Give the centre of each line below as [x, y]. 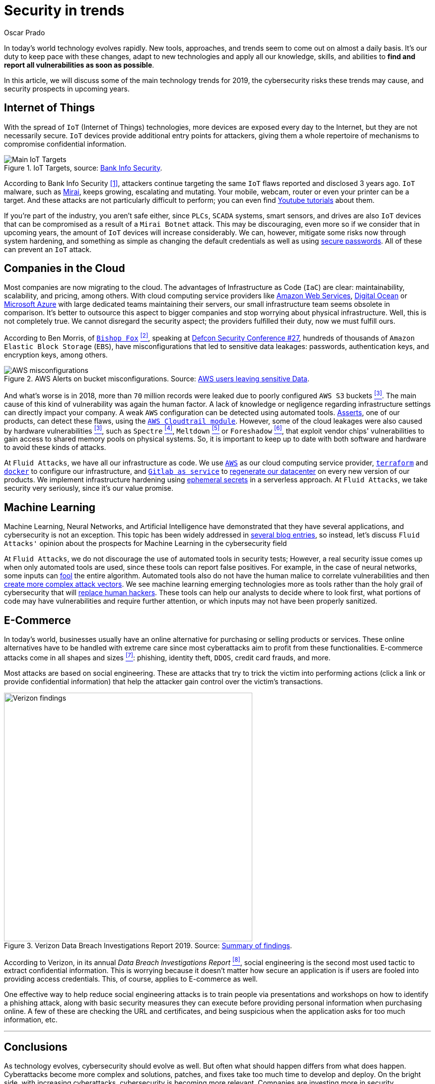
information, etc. [31, 1020]
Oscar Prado [25, 32]
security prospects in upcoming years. [67, 89]
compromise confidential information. [65, 144]
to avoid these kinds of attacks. [55, 448]
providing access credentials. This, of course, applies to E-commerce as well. [131, 979]
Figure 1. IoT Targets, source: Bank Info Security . [83, 168]
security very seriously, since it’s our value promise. [89, 488]
